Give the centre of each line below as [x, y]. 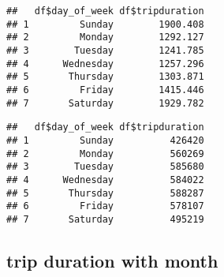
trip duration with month [112, 260]
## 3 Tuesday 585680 [105, 167]
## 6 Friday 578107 [105, 206]
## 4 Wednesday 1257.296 [105, 64]
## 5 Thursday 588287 [105, 193]
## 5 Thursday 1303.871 [105, 77]
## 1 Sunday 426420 [105, 140]
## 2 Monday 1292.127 [105, 37]
